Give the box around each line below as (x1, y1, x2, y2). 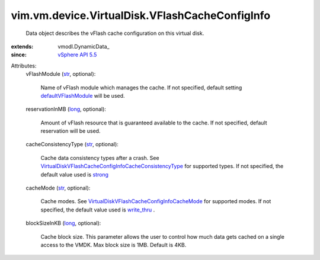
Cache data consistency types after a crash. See (40, 154, 159, 161)
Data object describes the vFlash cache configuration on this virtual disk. (25, 30, 204, 37)
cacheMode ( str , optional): (25, 184, 91, 192)
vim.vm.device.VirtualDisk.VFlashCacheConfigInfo (11, 9, 271, 22)
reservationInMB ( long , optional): (25, 105, 107, 113)
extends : (11, 43, 34, 50)
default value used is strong (40, 171, 109, 178)
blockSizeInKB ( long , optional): (25, 220, 101, 227)
